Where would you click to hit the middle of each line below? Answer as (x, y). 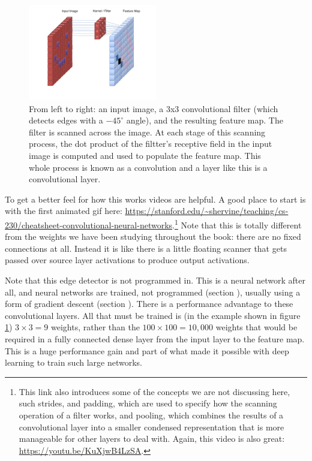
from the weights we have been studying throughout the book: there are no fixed (153, 236)
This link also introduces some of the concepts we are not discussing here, (154, 391)
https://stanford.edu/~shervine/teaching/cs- (207, 211)
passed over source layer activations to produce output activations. (127, 260)
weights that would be (256, 327)
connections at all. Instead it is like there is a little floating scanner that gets (146, 248)
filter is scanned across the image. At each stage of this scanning (147, 132)
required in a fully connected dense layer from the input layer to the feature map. (155, 338)
